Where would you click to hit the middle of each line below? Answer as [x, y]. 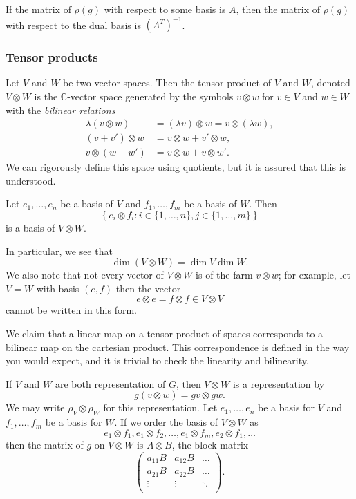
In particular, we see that [59, 251]
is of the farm [224, 275]
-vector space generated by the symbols [150, 96]
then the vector [148, 288]
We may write [35, 407]
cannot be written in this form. [71, 310]
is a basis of [30, 227]
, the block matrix [210, 445]
